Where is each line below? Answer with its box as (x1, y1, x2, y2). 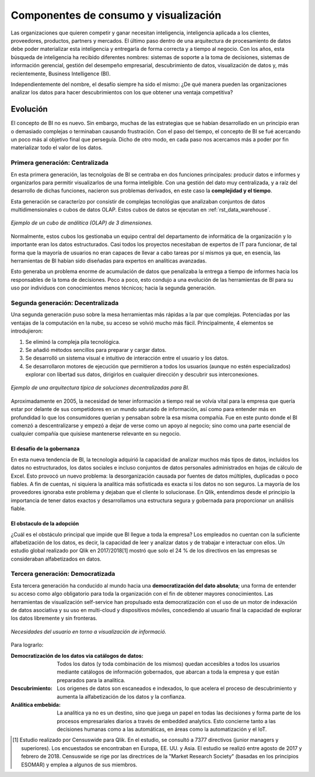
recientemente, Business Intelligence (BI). (10, 70, 111, 77)
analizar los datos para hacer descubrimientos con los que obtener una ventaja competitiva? (10, 89, 233, 96)
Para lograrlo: (10, 641, 44, 648)
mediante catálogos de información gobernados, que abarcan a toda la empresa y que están (57, 668, 279, 675)
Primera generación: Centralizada (10, 158, 109, 167)
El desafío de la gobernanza (10, 445, 80, 453)
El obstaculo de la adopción (10, 520, 79, 527)
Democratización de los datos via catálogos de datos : (10, 652, 144, 659)
